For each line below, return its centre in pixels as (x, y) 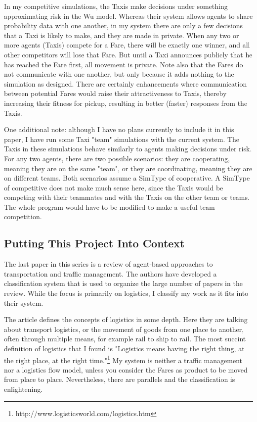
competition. (23, 216)
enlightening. (23, 389)
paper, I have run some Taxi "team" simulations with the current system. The (122, 139)
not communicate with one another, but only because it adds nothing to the (119, 74)
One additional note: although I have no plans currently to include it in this (119, 129)
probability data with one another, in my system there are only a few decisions (124, 25)
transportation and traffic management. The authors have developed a (110, 273)
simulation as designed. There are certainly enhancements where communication (126, 83)
